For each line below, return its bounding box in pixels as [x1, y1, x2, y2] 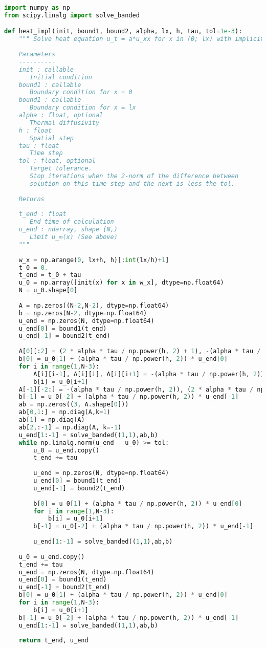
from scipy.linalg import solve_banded [4, 11, 140, 19]
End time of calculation [30, 218, 114, 226]
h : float [18, 126, 52, 134]
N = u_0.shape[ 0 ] [18, 287, 78, 294]
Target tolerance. [30, 165, 92, 172]
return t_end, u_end [18, 637, 88, 644]
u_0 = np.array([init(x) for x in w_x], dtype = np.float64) [18, 279, 224, 287]
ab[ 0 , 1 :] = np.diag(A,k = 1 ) [18, 408, 110, 416]
